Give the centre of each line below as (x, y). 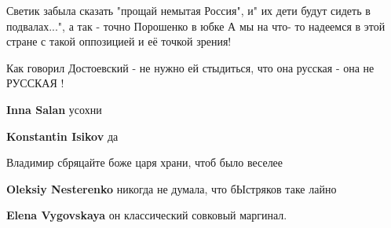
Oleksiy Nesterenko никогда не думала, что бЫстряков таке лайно (172, 188)
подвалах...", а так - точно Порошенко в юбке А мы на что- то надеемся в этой (196, 26)
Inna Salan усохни (54, 109)
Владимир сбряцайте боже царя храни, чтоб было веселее (145, 162)
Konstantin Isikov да (62, 136)
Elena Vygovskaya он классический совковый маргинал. (147, 215)
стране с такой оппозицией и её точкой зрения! (119, 41)
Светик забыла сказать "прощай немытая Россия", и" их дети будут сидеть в (188, 10)
